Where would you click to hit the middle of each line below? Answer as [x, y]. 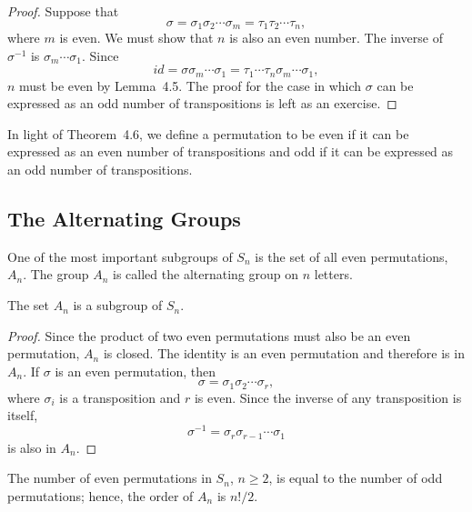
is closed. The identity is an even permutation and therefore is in [284, 353]
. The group [56, 274]
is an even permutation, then [136, 371]
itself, [23, 415]
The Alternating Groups [124, 219]
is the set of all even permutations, [351, 256]
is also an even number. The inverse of [336, 38]
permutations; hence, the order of [100, 495]
